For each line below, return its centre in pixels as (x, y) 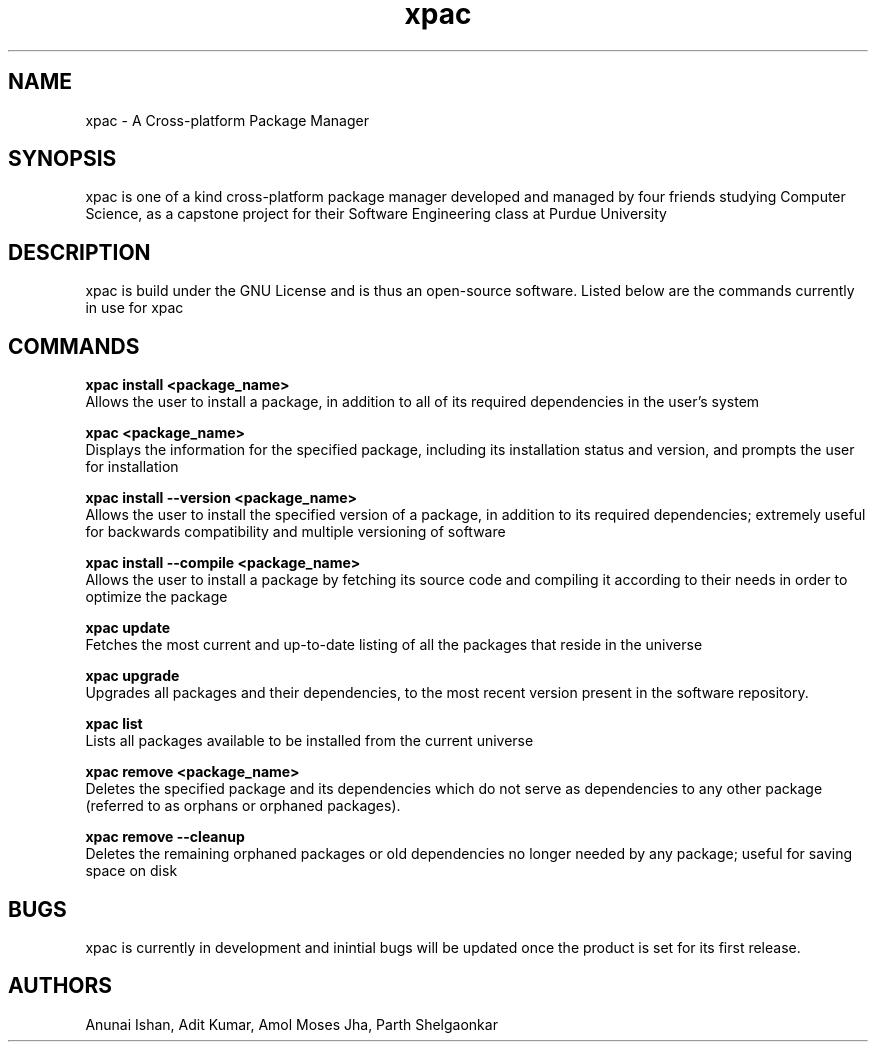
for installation (132, 467)
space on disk (131, 871)
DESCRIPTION (79, 252)
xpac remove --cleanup (165, 837)
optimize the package (156, 597)
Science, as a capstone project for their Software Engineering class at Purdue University (376, 214)
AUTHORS (60, 986)
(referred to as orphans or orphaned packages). (243, 806)
